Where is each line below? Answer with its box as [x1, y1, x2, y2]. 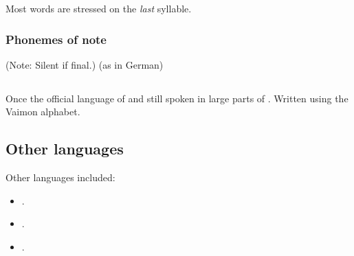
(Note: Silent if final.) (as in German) [5, 57, 164, 71]
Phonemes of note [5, 30, 107, 47]
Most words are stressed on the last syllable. [5, 1, 192, 15]
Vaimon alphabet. [5, 104, 80, 119]
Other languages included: [5, 170, 115, 185]
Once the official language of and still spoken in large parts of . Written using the [5, 91, 349, 105]
